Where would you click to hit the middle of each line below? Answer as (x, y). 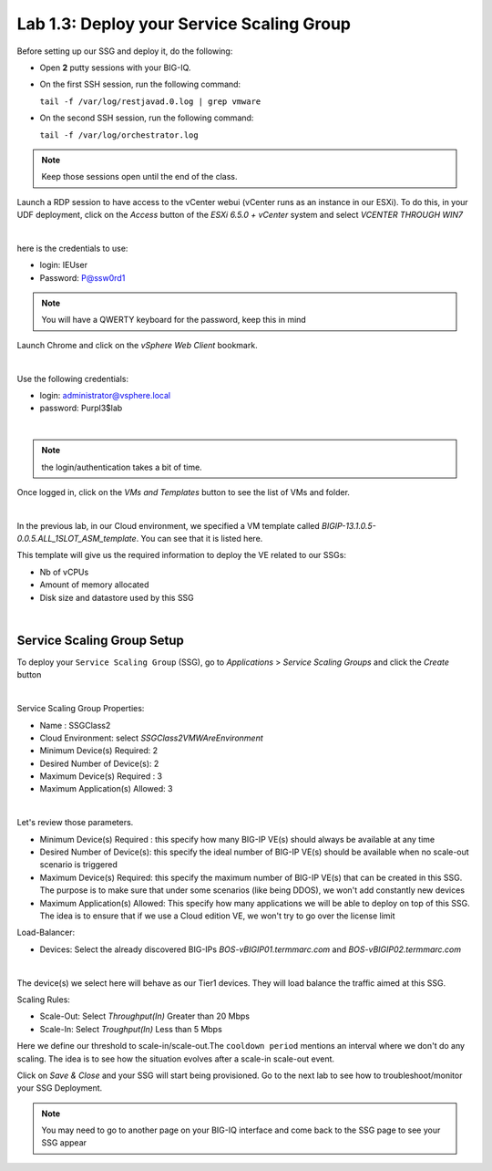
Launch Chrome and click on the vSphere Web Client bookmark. (138, 345)
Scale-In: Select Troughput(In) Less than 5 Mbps (131, 1029)
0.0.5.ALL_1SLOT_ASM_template (77, 539)
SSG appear (64, 1143)
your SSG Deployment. (60, 1088)
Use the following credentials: (73, 378)
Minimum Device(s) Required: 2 (99, 751)
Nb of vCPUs (64, 572)
